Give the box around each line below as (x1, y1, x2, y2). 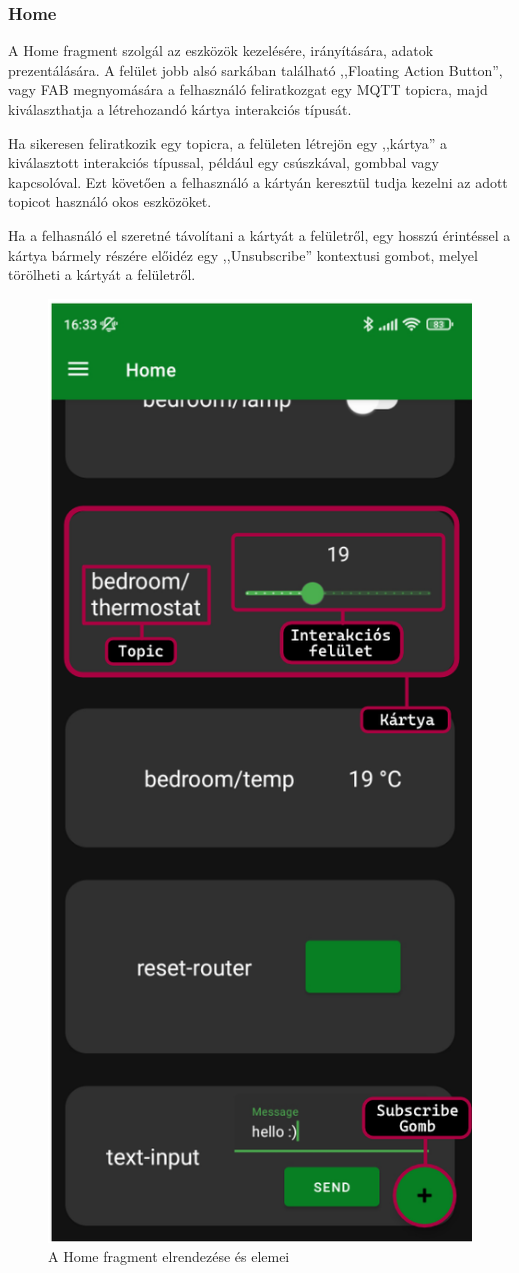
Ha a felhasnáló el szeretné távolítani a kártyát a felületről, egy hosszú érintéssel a (8, 224, 511, 245)
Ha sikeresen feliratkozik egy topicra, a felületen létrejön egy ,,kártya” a (8, 132, 447, 153)
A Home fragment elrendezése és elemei (48, 1246, 290, 1267)
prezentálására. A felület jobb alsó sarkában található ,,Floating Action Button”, (8, 59, 503, 80)
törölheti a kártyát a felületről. (8, 264, 196, 285)
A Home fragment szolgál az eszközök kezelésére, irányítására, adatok (8, 40, 434, 61)
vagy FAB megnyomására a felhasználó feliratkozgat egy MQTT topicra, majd (8, 79, 488, 100)
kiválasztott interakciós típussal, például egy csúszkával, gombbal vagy (8, 152, 439, 173)
